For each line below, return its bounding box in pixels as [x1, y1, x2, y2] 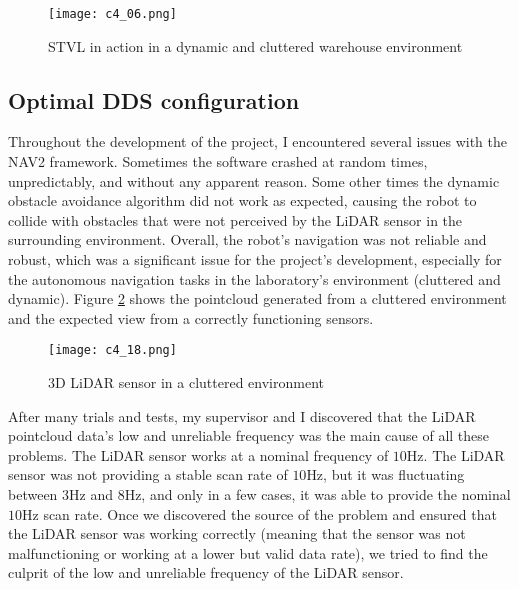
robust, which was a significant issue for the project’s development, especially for [8, 249, 502, 270]
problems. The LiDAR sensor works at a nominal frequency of [8, 444, 389, 465]
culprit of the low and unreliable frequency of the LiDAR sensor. [8, 562, 404, 583]
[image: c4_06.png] [48, 7, 177, 21]
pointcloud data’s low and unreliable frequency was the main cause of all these [8, 425, 490, 446]
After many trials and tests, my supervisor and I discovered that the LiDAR [8, 405, 476, 426]
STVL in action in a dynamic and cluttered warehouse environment [48, 35, 463, 56]
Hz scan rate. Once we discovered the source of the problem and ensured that [22, 503, 497, 524]
